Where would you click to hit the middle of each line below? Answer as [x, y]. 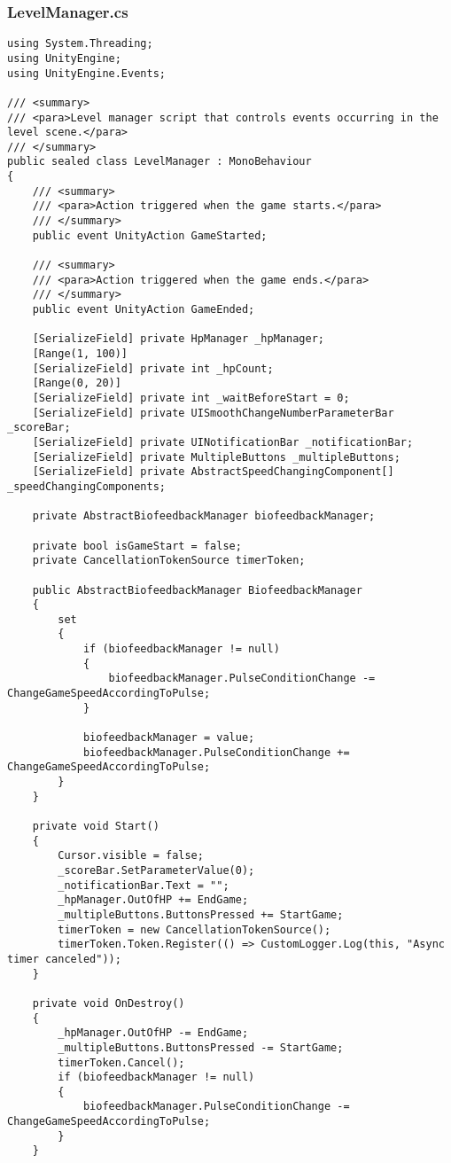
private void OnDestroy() [109, 1003]
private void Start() [96, 826]
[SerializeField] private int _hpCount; [153, 368]
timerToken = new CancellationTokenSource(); [194, 929]
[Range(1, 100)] [80, 354]
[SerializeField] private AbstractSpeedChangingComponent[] [213, 472]
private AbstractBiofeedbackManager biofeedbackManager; [204, 516]
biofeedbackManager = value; [169, 738]
